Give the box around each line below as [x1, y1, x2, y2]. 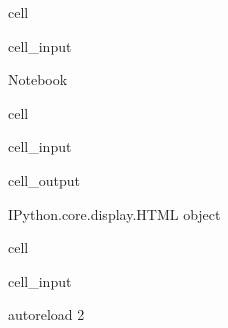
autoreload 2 [8, 304, 85, 325]
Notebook [8, 69, 68, 90]
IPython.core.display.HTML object [8, 203, 221, 224]
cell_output [8, 169, 80, 190]
